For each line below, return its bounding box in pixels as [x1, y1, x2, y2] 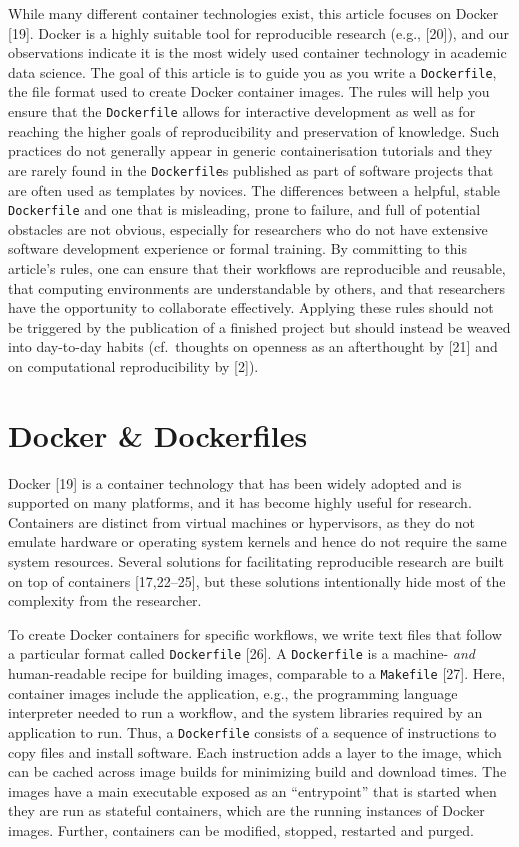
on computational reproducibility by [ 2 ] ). [8, 355, 259, 376]
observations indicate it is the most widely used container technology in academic [8, 42, 507, 63]
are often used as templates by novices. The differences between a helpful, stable [8, 179, 501, 200]
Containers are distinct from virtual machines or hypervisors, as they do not [8, 511, 476, 532]
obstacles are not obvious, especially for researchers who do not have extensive [8, 218, 488, 239]
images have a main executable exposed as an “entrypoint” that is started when [8, 780, 497, 801]
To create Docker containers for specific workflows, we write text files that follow [8, 623, 502, 644]
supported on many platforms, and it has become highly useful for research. [8, 492, 472, 513]
